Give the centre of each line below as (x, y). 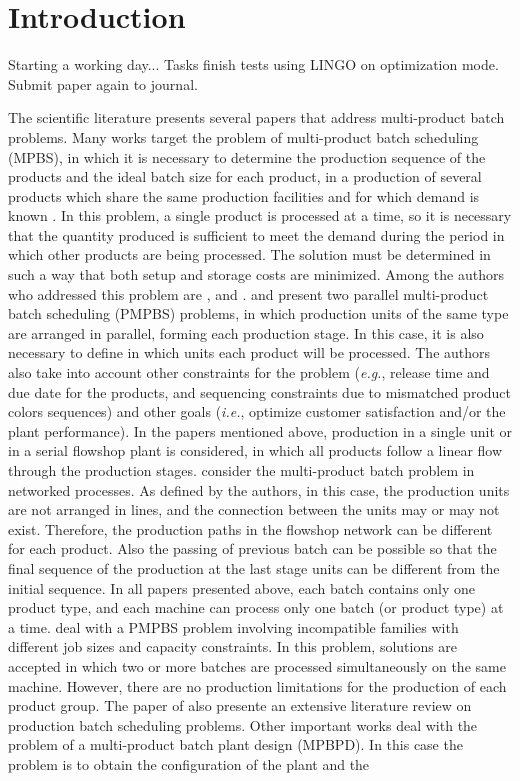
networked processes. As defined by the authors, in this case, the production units (259, 489)
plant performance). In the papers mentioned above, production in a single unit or (260, 430)
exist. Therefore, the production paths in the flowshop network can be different (250, 528)
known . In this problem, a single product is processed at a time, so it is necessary (260, 215)
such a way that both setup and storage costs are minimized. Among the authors (256, 274)
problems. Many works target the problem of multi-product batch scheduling (243, 136)
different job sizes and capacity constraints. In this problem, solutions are (233, 646)
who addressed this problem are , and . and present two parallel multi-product (248, 293)
